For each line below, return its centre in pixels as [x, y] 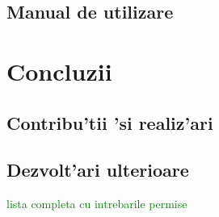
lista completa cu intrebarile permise [97, 204]
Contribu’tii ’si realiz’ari [110, 122]
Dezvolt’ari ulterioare [98, 170]
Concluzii [59, 71]
